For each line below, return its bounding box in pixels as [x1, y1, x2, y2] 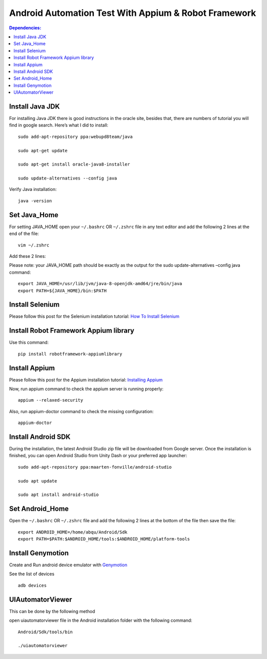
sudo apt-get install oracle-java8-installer [18, 162, 131, 167]
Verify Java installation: [9, 186, 57, 192]
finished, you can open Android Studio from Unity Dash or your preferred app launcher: [9, 453, 187, 459]
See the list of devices [9, 571, 54, 577]
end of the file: [9, 231, 39, 237]
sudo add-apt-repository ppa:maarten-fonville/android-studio [18, 464, 172, 470]
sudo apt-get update [18, 148, 68, 153]
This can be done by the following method [9, 608, 95, 614]
